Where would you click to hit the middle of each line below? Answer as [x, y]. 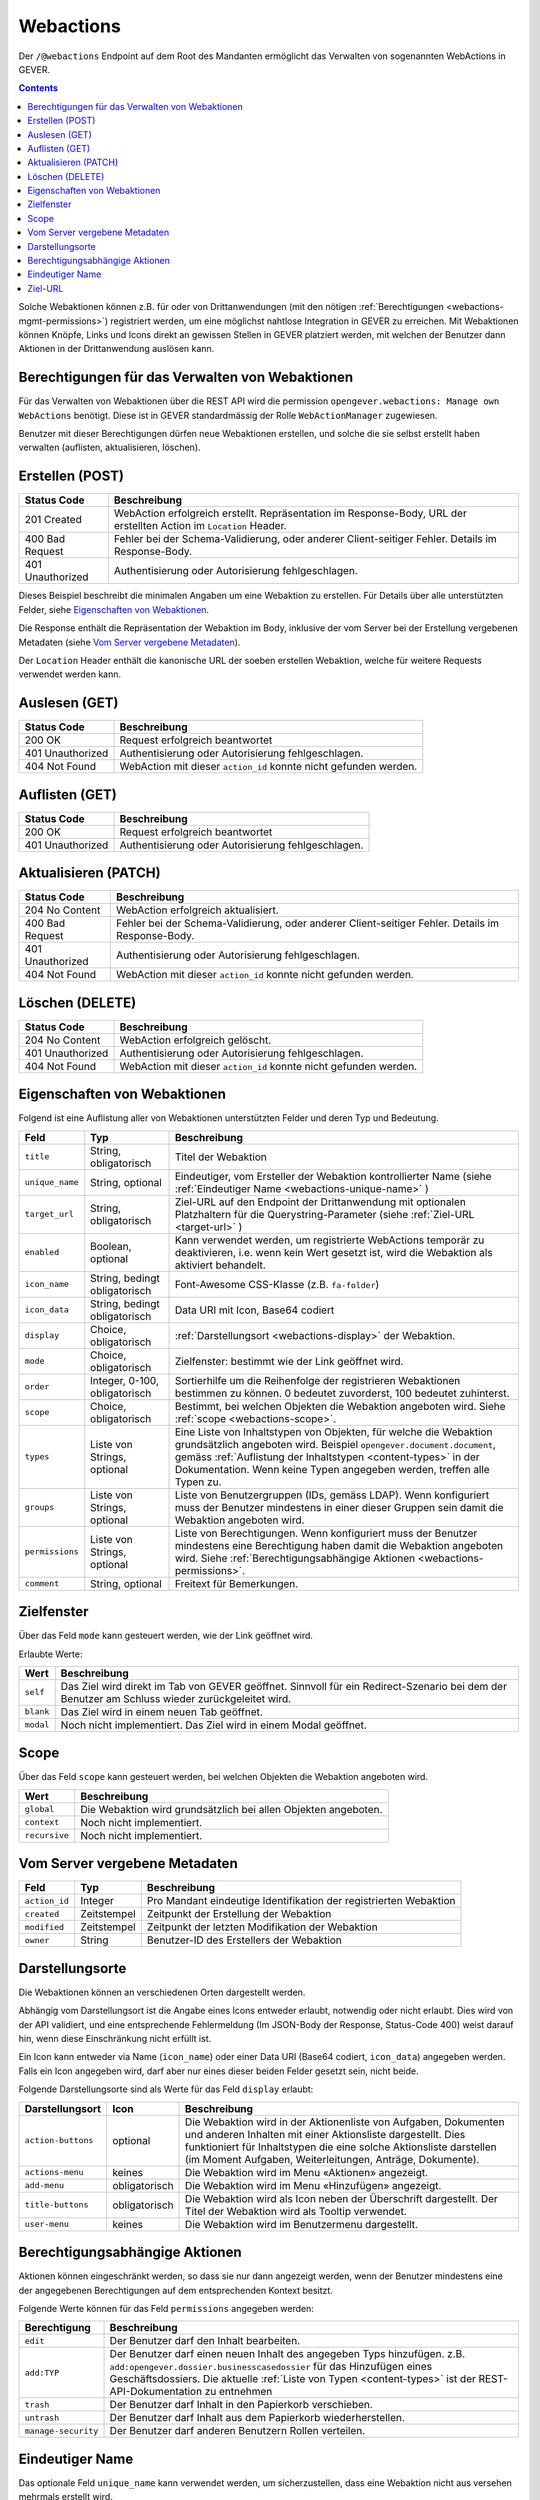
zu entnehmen [238, 2392]
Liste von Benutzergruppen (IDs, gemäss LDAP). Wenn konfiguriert [332, 1495]
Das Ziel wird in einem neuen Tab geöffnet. [162, 1712]
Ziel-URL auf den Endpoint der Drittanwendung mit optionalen [320, 1202]
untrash [42, 2417]
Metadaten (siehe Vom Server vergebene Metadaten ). [129, 642]
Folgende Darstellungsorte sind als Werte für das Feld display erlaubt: [166, 2089]
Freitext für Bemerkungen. [236, 1583]
